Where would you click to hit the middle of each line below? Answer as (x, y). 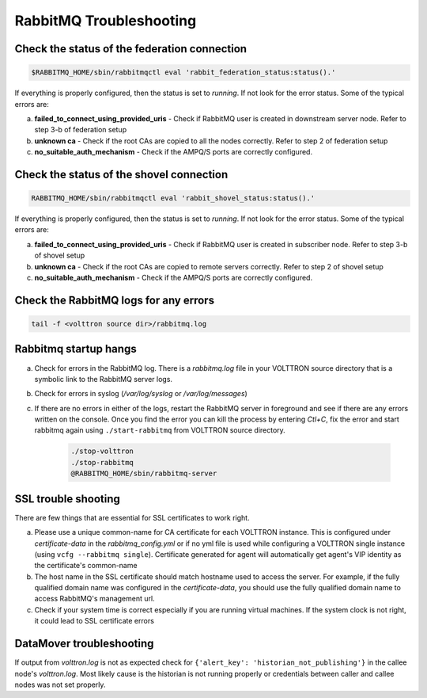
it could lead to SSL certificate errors (94, 621)
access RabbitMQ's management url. (94, 599)
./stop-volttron (102, 451)
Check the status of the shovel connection (121, 174)
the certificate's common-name (86, 566)
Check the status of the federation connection (131, 49)
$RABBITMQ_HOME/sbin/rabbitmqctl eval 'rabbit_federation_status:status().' (183, 72)
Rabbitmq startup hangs (76, 349)
